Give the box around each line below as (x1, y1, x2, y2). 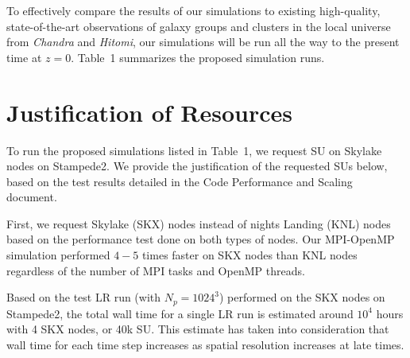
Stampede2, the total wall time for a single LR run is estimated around (6, 305, 354, 321)
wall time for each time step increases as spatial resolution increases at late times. (6, 336, 404, 352)
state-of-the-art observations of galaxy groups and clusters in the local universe (6, 18, 391, 34)
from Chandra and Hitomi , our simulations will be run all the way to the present (6, 33, 400, 50)
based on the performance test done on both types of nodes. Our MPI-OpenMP (6, 231, 395, 247)
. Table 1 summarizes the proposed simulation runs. (71, 49, 325, 65)
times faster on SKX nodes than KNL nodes (141, 247, 358, 263)
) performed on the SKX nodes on (219, 289, 385, 305)
